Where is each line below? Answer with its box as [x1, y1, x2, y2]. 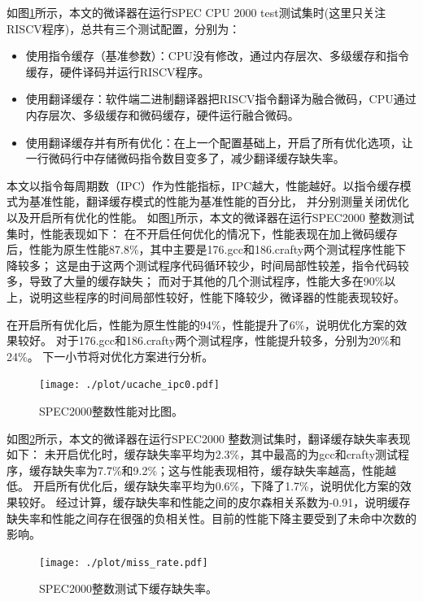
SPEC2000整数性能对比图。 [39, 402, 183, 419]
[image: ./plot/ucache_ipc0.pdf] [39, 379, 220, 391]
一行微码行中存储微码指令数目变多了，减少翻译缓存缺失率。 [25, 150, 345, 167]
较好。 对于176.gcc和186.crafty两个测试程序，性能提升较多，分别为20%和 [17, 332, 401, 349]
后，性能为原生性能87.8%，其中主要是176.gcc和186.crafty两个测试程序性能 [7, 241, 395, 258]
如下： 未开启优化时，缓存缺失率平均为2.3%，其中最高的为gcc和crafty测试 [7, 446, 399, 463]
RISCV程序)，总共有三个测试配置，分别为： [7, 20, 241, 37]
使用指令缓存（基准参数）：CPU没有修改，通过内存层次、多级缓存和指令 [25, 47, 409, 64]
